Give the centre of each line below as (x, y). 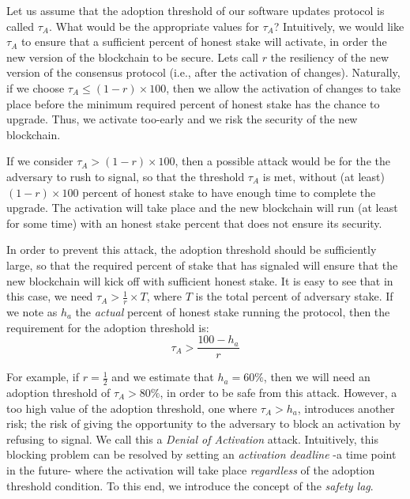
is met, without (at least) (323, 176)
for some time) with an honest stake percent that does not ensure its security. (194, 223)
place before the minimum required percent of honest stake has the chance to (193, 103)
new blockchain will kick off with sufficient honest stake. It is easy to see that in (200, 280)
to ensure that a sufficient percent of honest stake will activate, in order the (204, 42)
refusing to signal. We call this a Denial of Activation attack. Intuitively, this (192, 439)
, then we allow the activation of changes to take (283, 87)
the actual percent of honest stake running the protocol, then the (233, 311)
